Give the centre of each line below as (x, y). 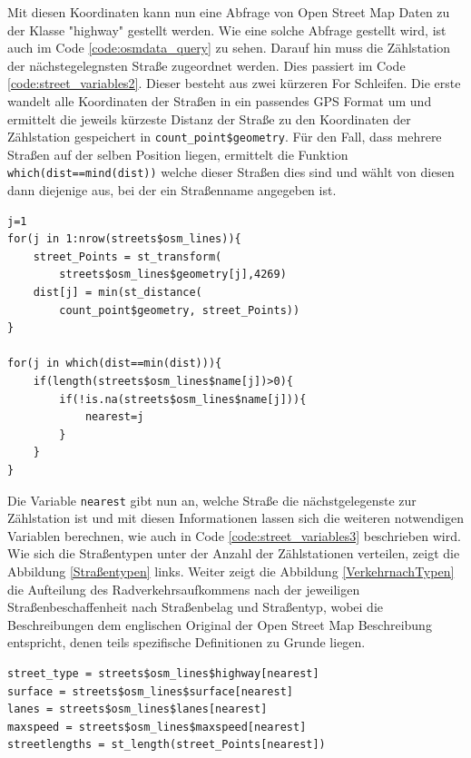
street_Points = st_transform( (128, 256)
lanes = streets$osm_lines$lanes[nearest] (137, 709)
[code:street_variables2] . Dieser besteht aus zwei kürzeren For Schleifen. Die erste (234, 83)
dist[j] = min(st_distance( (118, 293)
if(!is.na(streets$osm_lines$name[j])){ (183, 399)
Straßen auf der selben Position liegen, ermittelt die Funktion (178, 154)
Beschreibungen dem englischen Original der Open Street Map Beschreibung (220, 624)
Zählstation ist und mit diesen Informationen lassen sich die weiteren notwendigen (235, 518)
